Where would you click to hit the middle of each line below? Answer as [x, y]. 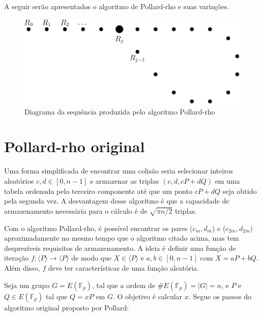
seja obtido [240, 191]
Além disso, [22, 267]
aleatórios [19, 181]
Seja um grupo [27, 285]
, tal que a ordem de [124, 285]
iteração [17, 258]
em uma [227, 181]
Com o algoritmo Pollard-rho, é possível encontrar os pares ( [98, 228]
